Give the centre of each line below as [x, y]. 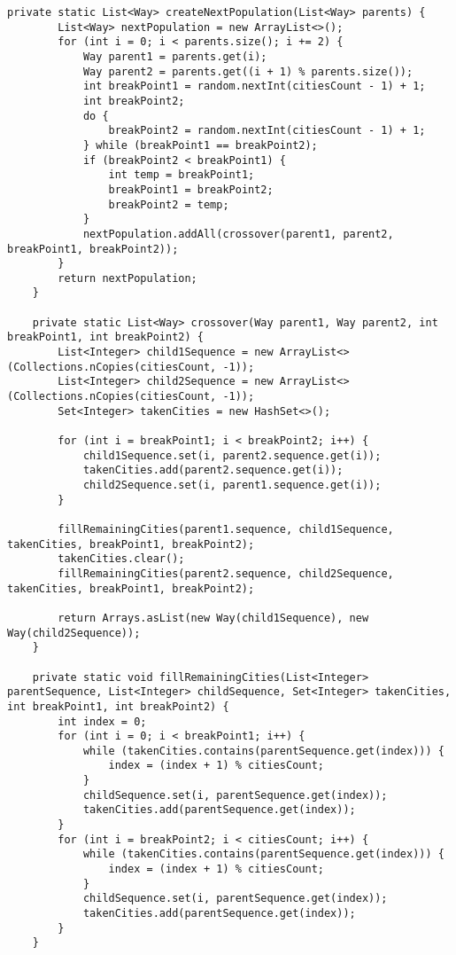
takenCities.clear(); [121, 559]
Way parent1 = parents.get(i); [175, 56]
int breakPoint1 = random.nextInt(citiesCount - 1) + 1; [254, 86]
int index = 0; [102, 721]
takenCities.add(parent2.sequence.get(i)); [213, 470]
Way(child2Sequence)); [74, 633]
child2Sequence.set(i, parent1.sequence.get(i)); [232, 485]
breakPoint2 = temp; [169, 204]
